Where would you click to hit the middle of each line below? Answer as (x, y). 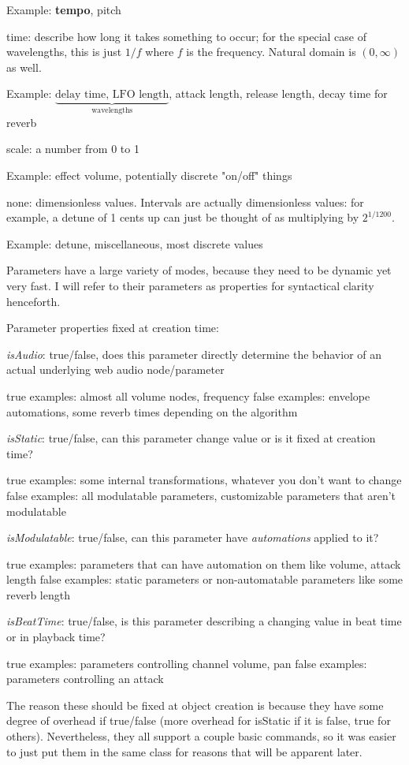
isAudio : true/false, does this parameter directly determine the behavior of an (194, 354)
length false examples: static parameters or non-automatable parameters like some (205, 579)
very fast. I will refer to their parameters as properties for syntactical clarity (190, 285)
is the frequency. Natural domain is (271, 52)
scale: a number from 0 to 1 (73, 149)
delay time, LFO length (112, 95)
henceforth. (33, 301)
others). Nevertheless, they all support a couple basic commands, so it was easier (201, 736)
